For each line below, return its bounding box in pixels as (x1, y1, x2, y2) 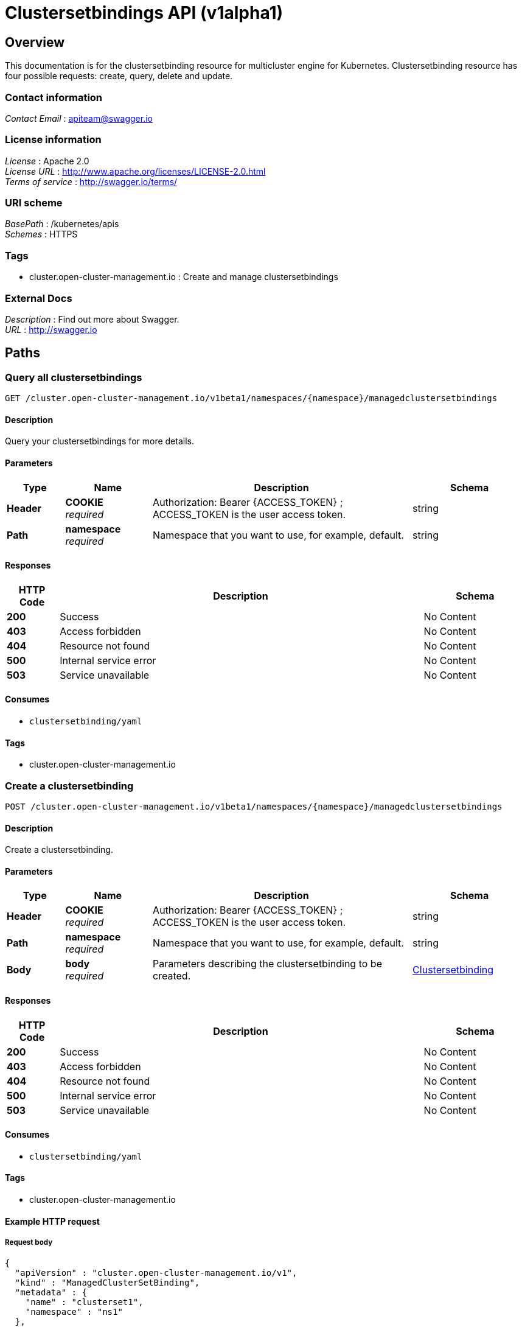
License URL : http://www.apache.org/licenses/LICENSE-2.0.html (5, 166, 266, 177)
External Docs (5, 292, 72, 304)
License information (5, 133, 102, 146)
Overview (5, 34, 65, 50)
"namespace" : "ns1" (25, 1307, 123, 1317)
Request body (5, 1238, 53, 1247)
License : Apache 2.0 (5, 155, 89, 166)
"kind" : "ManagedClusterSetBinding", (15, 1278, 200, 1288)
